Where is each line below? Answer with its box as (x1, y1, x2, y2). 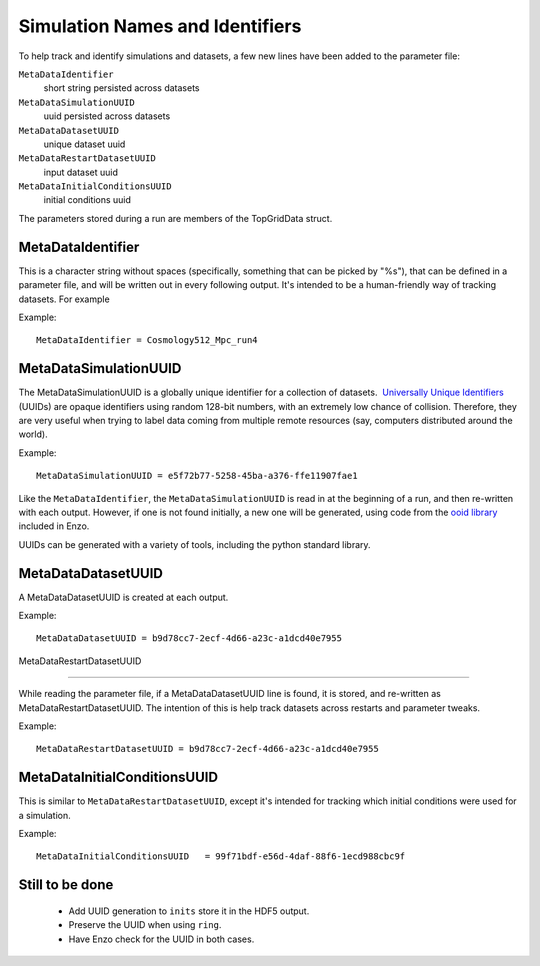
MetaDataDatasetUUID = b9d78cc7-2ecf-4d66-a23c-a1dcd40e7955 (36, 633, 342, 644)
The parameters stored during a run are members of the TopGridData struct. (18, 212, 333, 224)
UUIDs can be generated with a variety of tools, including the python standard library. (18, 538, 371, 550)
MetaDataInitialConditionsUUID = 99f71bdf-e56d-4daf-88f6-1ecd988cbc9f (36, 851, 406, 862)
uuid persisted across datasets (43, 110, 171, 122)
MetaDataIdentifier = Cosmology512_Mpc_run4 (36, 335, 259, 346)
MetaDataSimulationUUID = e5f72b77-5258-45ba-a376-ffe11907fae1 (36, 470, 359, 482)
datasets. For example (18, 293, 110, 305)
